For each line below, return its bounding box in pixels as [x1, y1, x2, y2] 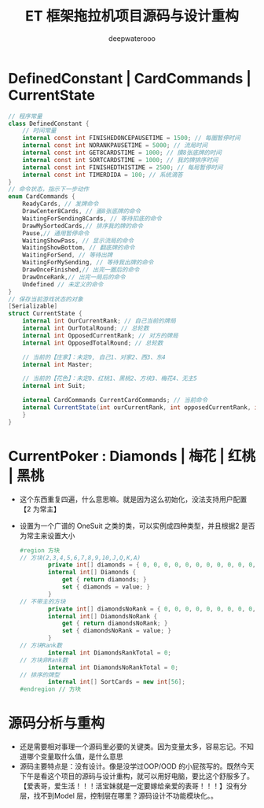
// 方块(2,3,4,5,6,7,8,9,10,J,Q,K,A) [19, 554, 141, 562]
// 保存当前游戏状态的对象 [8, 295, 84, 303]
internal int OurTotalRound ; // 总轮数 [22, 324, 149, 333]
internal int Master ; [22, 360, 93, 368]
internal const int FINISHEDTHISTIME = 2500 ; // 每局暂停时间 [22, 163, 223, 172]
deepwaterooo [108, 33, 156, 43]
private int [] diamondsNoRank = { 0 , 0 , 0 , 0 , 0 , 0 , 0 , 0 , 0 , [48, 605, 256, 613]
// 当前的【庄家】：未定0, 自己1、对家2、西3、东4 [22, 353, 167, 361]
